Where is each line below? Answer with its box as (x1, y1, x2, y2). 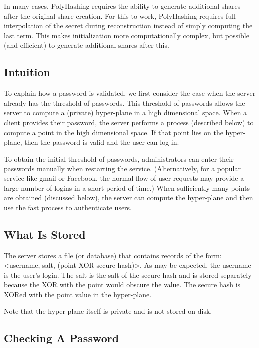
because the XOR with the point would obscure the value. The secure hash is (4, 279, 241, 290)
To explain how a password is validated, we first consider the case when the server (4, 88, 256, 98)
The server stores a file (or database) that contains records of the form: (4, 250, 222, 260)
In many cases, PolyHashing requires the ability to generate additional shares (4, 1, 241, 11)
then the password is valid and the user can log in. (24, 137, 179, 147)
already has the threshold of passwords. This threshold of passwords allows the (4, 97, 245, 108)
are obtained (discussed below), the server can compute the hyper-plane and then (4, 192, 253, 203)
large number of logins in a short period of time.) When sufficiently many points (4, 182, 250, 193)
